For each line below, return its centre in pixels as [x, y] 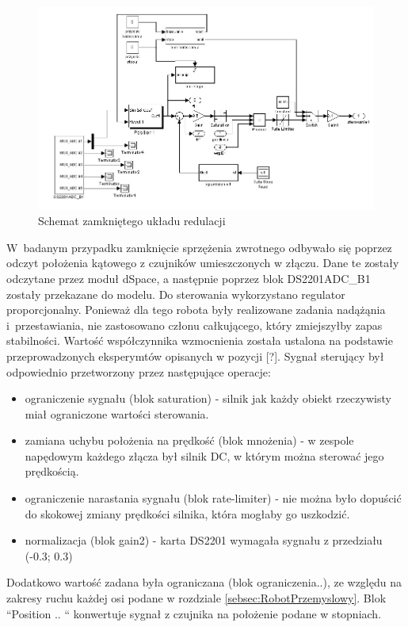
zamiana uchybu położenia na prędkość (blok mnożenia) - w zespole [189, 440]
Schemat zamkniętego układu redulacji [132, 221]
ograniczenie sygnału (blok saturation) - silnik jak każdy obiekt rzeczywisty [208, 398]
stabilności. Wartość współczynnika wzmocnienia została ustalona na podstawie [200, 340]
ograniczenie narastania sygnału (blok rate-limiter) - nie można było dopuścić [213, 498]
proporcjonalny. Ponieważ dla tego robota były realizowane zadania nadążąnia [196, 310]
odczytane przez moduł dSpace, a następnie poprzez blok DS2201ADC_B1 [189, 278]
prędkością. [52, 471]
